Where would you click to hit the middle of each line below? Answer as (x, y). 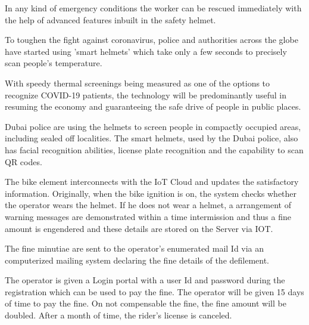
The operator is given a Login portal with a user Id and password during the (145, 280)
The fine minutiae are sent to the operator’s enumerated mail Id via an (135, 248)
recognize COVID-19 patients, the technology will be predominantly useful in (146, 95)
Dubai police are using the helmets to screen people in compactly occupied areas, (153, 126)
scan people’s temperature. (54, 63)
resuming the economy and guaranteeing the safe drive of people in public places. (153, 106)
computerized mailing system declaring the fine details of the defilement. (137, 260)
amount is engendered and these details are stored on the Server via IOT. (139, 228)
